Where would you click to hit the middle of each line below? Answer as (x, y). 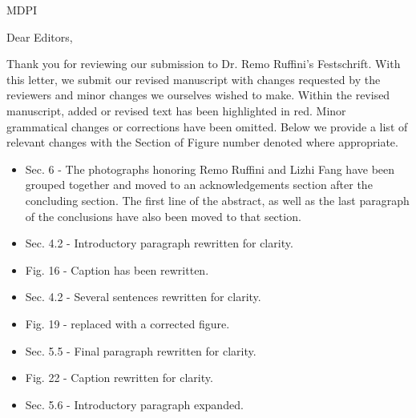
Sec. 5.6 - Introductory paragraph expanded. (134, 404)
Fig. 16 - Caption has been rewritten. (117, 269)
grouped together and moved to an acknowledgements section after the (199, 185)
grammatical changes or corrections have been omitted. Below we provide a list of (207, 126)
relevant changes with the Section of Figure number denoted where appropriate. (202, 142)
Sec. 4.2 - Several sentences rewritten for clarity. (143, 297)
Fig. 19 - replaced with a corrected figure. (127, 323)
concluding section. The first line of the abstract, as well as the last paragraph (217, 200)
